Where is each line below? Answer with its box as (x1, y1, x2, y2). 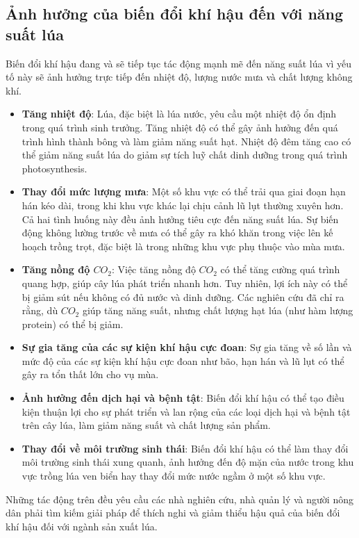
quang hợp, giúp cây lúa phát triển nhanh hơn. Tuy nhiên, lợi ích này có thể (22, 275, 348, 290)
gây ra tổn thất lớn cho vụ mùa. (22, 367, 159, 382)
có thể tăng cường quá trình (220, 262, 340, 277)
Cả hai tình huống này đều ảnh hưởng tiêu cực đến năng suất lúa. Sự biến (22, 211, 339, 226)
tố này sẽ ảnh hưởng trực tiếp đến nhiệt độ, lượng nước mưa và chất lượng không (6, 70, 353, 84)
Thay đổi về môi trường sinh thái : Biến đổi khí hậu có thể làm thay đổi (22, 441, 349, 455)
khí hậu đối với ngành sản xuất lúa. (6, 519, 158, 533)
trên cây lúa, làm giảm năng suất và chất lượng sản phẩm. (22, 418, 271, 432)
